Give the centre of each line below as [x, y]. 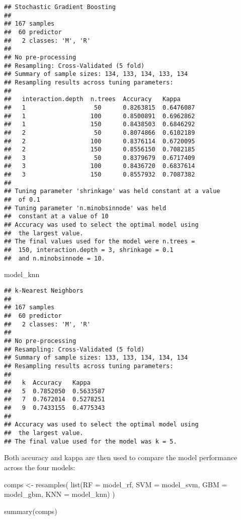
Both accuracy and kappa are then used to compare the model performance [121, 457]
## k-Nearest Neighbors [44, 290]
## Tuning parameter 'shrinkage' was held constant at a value [112, 191]
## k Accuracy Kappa [47, 383]
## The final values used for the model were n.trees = [100, 242]
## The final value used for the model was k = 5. [91, 441]
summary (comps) [31, 511]
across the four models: [40, 467]
